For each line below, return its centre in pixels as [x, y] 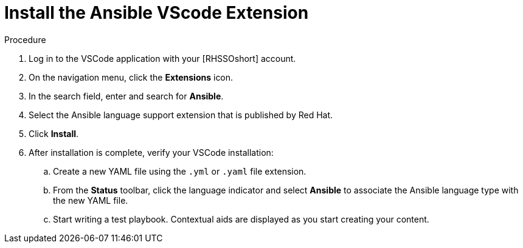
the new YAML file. [91, 200]
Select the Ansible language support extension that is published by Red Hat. [181, 115]
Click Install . [54, 133]
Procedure [25, 39]
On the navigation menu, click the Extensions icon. [131, 77]
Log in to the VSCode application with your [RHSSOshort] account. [162, 58]
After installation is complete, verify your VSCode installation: [151, 152]
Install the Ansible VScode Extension [157, 13]
